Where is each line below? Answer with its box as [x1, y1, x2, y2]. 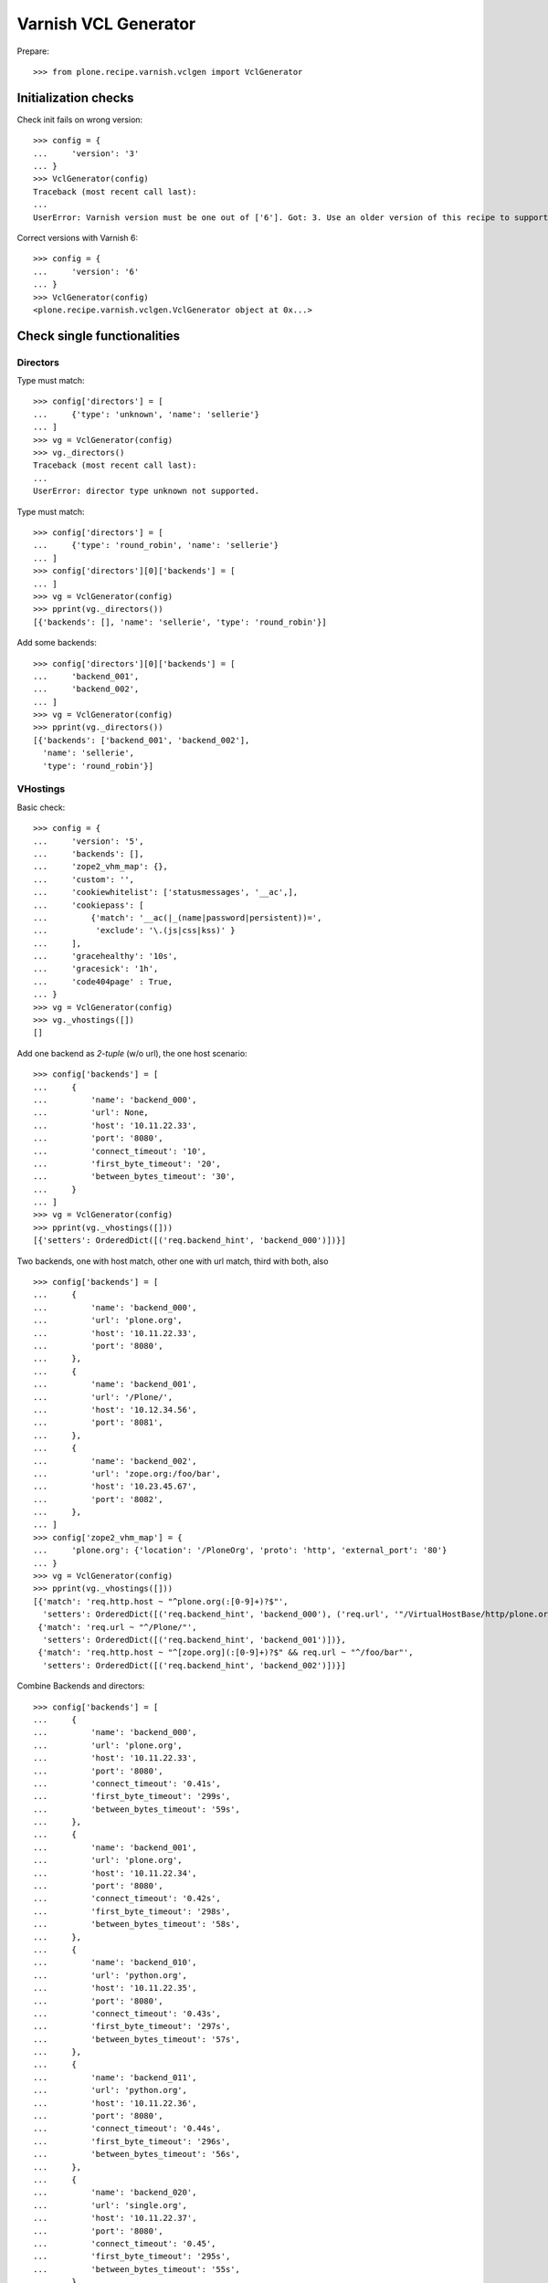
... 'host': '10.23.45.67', [33, 1481, 197, 1492]
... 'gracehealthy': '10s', [33, 951, 178, 962]
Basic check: [16, 802, 66, 813]
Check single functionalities [16, 328, 181, 343]
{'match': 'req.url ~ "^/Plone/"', [37, 1622, 197, 1632]
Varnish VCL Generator [16, 14, 196, 34]
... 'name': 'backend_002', [33, 1456, 197, 1466]
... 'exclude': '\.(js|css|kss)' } [33, 925, 237, 936]
